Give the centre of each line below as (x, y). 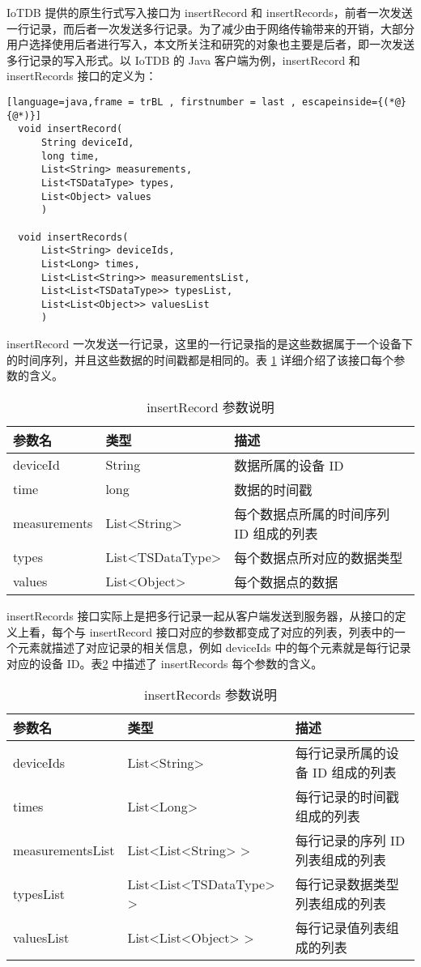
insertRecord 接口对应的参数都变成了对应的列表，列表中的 (242, 631)
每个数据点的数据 (286, 581)
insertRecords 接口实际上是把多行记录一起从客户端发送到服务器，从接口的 (201, 615)
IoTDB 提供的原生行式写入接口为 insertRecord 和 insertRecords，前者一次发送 (210, 12)
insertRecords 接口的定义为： (82, 76)
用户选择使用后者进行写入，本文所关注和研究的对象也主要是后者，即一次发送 (210, 44)
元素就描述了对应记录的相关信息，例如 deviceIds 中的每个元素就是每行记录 (214, 648)
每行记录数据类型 (347, 884)
